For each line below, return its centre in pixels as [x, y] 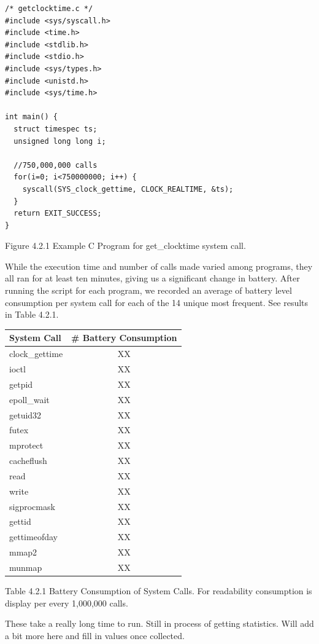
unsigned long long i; [60, 141]
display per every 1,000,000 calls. [67, 603]
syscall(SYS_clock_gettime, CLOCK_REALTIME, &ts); [128, 189]
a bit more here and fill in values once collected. [95, 635]
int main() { [31, 117]
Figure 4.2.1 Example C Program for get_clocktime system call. [125, 245]
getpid [21, 384]
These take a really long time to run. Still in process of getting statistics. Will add [159, 623]
